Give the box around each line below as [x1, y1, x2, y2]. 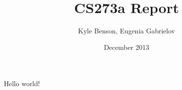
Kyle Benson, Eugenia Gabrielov [78, 26, 175, 36]
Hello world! [4, 78, 40, 89]
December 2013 [104, 42, 149, 52]
